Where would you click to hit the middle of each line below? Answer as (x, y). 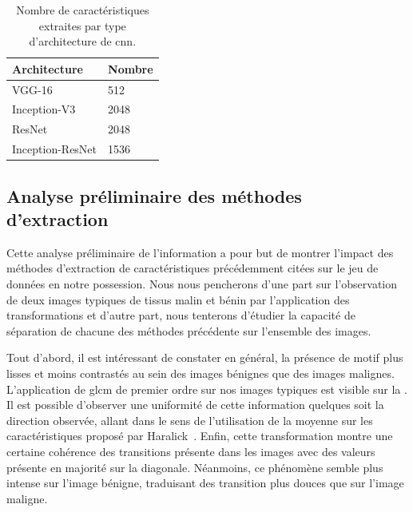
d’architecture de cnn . (83, 41)
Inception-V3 (44, 109)
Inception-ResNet (55, 149)
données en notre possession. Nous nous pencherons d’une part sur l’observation (202, 284)
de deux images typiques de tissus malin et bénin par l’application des (178, 299)
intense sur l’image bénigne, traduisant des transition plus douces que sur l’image (205, 483)
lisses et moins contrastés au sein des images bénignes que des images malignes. (201, 373)
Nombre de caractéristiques (83, 10)
